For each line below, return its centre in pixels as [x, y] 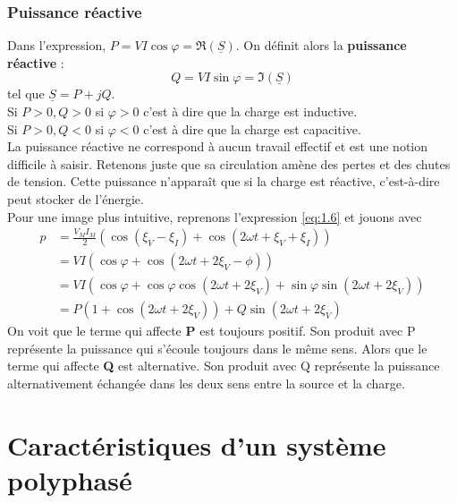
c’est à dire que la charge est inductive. [250, 111]
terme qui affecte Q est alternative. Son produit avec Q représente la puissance [224, 366]
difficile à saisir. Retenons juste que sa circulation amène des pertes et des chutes [229, 163]
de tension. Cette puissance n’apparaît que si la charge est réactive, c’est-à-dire [224, 181]
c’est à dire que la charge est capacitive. [252, 128]
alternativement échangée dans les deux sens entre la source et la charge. [206, 384]
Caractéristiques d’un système [197, 444]
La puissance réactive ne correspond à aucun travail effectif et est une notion [218, 146]
